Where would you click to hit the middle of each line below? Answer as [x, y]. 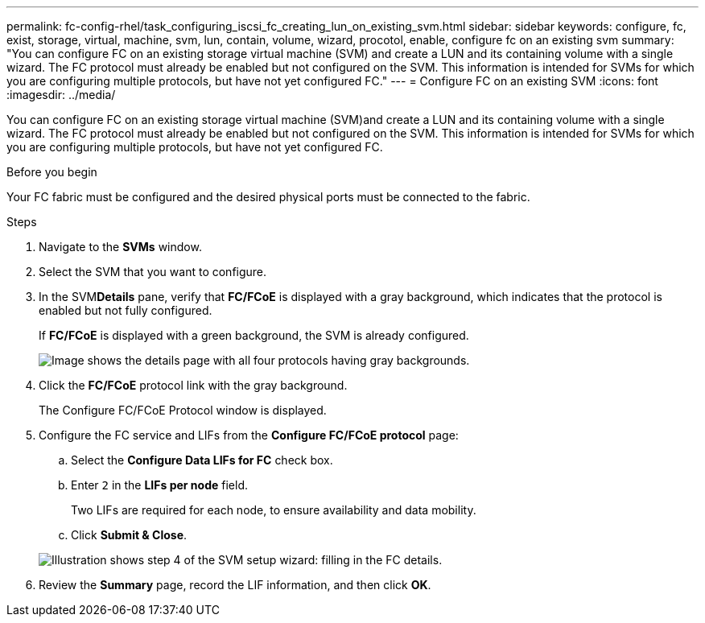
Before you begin [52, 172]
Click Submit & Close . [129, 535]
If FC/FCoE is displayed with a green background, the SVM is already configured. [254, 335]
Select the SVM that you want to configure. [153, 272]
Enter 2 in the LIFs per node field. [159, 485]
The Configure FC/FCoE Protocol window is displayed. [183, 410]
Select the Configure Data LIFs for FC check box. [202, 460]
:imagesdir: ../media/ [61, 95]
